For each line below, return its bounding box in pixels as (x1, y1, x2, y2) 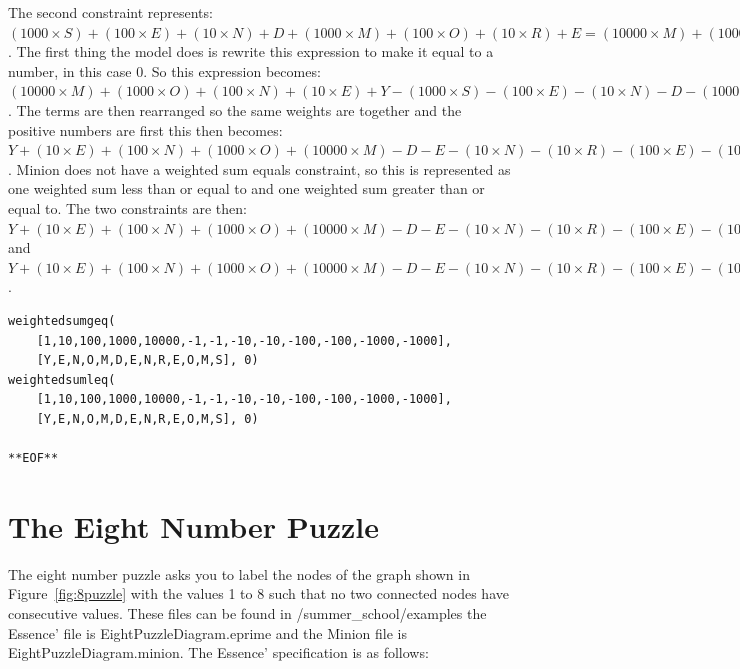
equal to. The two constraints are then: (8, 197, 247, 218)
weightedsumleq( (8, 372, 116, 387)
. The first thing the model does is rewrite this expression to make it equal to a (8, 41, 494, 62)
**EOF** (8, 451, 59, 466)
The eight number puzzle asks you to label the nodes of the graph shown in (8, 563, 470, 584)
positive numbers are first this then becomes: (8, 119, 283, 140)
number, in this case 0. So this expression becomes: (8, 60, 321, 81)
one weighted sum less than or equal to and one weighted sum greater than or (8, 178, 485, 199)
